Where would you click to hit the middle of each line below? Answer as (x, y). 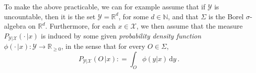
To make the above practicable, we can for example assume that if (105, 6)
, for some (134, 16)
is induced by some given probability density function (121, 35)
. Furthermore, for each (81, 26)
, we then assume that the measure (190, 26)
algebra (15, 26)
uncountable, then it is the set (50, 16)
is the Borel (226, 16)
